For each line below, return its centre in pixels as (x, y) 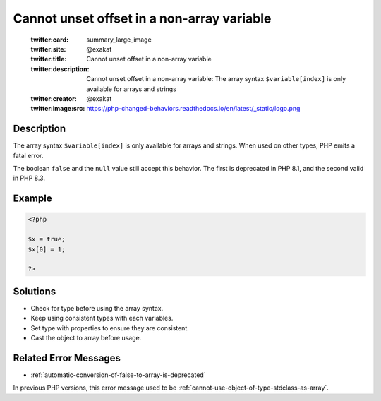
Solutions (35, 291)
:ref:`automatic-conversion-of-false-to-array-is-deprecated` (118, 375)
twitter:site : (48, 49)
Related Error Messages (67, 358)
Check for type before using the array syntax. (97, 308)
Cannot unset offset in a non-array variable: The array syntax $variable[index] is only (216, 79)
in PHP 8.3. (29, 178)
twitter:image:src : (58, 109)
